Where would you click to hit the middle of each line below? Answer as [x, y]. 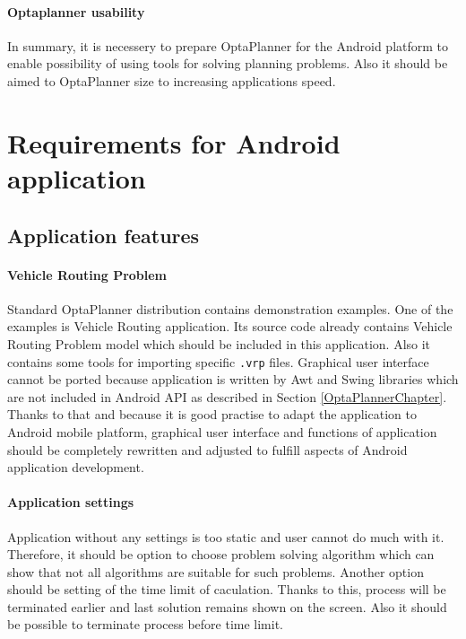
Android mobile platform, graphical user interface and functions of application [222, 431]
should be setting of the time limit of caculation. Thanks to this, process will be [227, 589]
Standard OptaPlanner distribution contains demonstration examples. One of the [230, 308]
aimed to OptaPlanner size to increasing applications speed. [172, 80]
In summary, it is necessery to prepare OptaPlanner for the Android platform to [228, 45]
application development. [76, 467]
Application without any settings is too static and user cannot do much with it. [226, 536]
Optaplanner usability [76, 11]
